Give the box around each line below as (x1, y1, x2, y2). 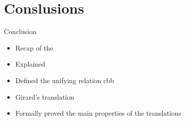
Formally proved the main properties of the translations (15, 108, 182, 118)
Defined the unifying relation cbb (15, 75, 114, 85)
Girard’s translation (15, 91, 74, 102)
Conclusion (4, 26, 36, 36)
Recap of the (15, 42, 53, 52)
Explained (15, 59, 46, 69)
